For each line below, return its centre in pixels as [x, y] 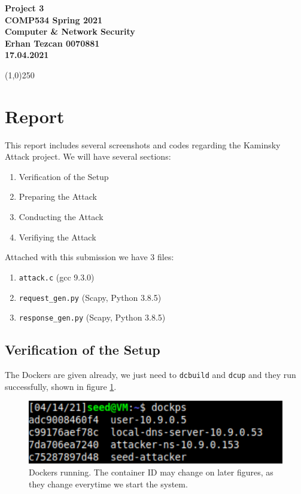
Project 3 [25, 8]
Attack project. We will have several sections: [88, 156]
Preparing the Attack [58, 196]
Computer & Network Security [70, 31]
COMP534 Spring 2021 [54, 19]
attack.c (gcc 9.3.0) [57, 277]
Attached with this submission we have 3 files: [89, 257]
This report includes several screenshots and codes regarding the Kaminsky [143, 144]
